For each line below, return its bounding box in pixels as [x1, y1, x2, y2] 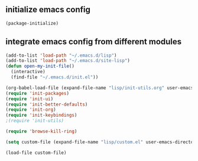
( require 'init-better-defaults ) [5, 101, 88, 107]
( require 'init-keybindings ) [5, 112, 77, 119]
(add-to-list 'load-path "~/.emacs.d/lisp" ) [5, 52, 117, 58]
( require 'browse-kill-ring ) [5, 129, 77, 134]
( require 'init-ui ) [5, 96, 54, 102]
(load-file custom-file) [5, 150, 67, 156]
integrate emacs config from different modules [5, 37, 182, 47]
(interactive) [11, 69, 46, 75]
